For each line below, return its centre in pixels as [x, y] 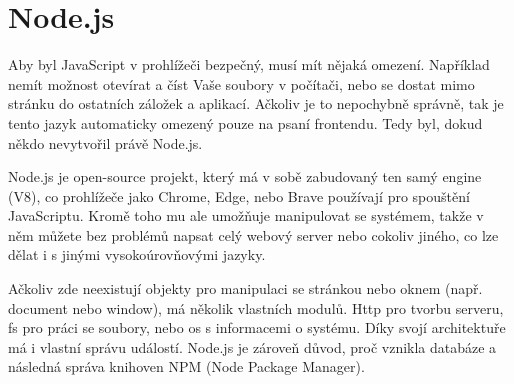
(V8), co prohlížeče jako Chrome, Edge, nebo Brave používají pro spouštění [239, 195]
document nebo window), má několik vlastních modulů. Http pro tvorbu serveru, [256, 307]
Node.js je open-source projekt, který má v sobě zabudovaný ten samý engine [245, 176]
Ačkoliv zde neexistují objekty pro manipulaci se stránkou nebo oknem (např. [245, 288]
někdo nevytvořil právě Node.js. [105, 142]
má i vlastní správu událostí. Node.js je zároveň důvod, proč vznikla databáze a [252, 346]
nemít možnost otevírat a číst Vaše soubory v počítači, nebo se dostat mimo [241, 83]
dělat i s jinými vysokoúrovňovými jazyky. [137, 254]
